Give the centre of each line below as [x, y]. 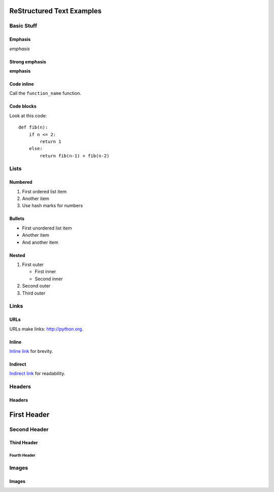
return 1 [50, 141]
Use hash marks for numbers [53, 206]
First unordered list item [47, 228]
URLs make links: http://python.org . [46, 329]
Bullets [17, 219]
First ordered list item [44, 191]
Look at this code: [28, 116]
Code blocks [23, 106]
